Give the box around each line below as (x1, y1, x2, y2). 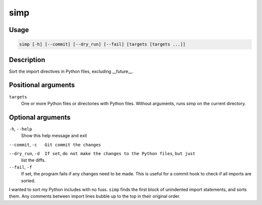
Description (9, 56, 46, 64)
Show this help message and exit (21, 133, 87, 139)
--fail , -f (9, 164, 33, 170)
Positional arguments (9, 81, 75, 89)
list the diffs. (21, 158, 46, 163)
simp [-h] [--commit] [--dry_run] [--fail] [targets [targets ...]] (19, 42, 186, 47)
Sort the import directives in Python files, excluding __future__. (9, 68, 133, 74)
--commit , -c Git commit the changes (9, 142, 101, 147)
